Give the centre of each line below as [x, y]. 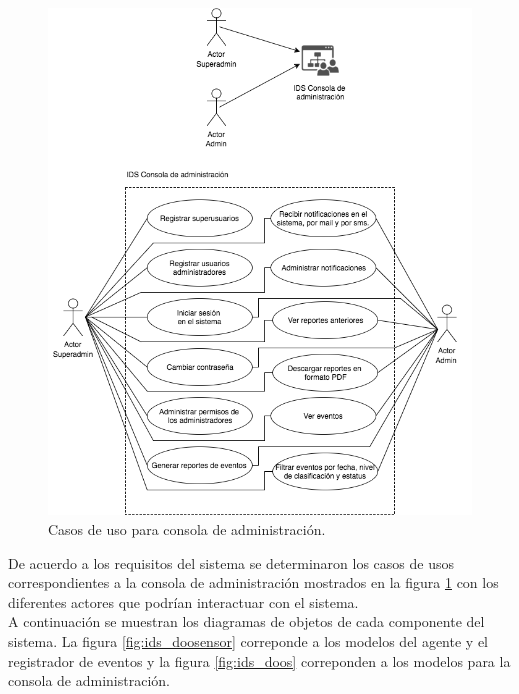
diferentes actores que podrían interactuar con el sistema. [183, 601]
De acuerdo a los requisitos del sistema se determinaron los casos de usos [231, 562]
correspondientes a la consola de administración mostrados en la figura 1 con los [253, 582]
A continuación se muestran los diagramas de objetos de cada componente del [246, 621]
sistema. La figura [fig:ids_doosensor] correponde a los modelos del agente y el [248, 641]
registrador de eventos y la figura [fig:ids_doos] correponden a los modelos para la [259, 660]
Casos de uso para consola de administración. [187, 529]
